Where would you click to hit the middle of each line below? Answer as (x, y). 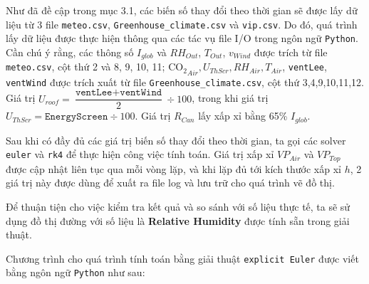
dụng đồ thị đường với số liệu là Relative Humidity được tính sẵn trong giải (178, 220)
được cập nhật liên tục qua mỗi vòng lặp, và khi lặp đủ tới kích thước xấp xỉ (173, 168)
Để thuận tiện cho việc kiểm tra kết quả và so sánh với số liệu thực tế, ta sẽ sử (178, 207)
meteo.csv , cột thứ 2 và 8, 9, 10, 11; (85, 67)
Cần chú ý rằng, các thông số (70, 52)
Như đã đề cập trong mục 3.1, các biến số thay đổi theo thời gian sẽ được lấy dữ (182, 10)
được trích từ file (291, 52)
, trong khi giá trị (230, 98)
